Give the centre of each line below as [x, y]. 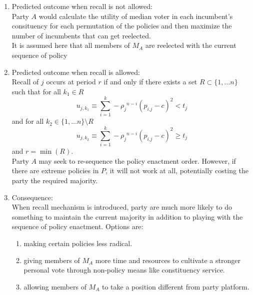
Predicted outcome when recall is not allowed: [82, 6]
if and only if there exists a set [150, 82]
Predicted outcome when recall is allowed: [76, 72]
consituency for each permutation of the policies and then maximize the [122, 26]
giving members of [52, 260]
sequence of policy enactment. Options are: [77, 226]
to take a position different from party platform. [175, 286]
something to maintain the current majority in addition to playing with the [127, 216]
